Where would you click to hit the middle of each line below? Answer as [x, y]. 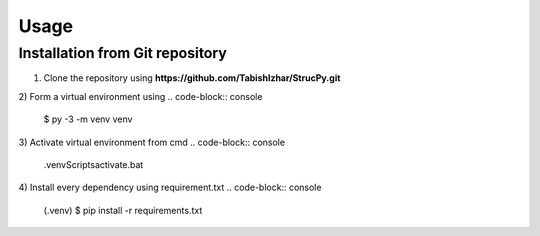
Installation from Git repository [122, 53]
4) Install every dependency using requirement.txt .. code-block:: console [170, 187]
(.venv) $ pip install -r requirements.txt [123, 210]
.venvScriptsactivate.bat [93, 164]
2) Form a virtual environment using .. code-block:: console [140, 96]
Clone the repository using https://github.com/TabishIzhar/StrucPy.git [192, 78]
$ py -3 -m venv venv [88, 119]
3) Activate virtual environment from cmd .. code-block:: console [151, 142]
